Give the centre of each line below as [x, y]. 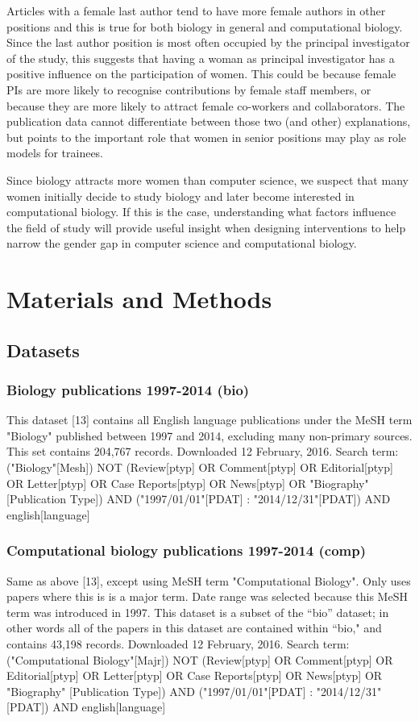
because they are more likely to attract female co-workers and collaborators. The [206, 105]
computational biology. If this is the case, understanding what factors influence [201, 212]
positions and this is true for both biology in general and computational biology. [205, 26]
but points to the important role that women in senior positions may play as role [206, 137]
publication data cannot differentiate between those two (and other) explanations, [209, 121]
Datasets [43, 350]
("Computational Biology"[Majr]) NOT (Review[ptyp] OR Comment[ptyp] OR [200, 659]
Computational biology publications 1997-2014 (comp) [187, 550]
